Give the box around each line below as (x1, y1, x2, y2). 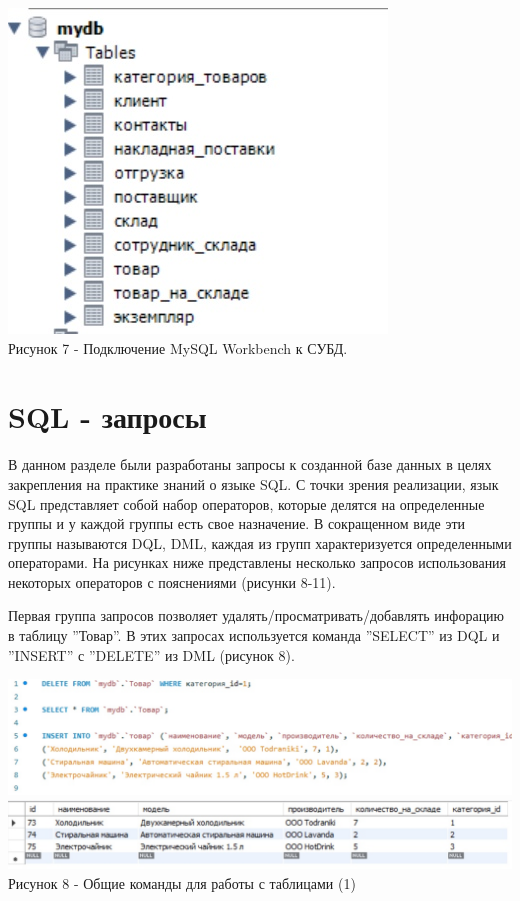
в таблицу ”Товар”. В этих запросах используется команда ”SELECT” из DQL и (8, 625, 500, 646)
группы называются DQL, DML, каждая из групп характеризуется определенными (8, 532, 512, 553)
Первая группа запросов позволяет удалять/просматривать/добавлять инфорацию (8, 605, 505, 626)
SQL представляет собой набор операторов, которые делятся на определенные (8, 493, 485, 514)
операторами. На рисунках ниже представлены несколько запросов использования (8, 552, 507, 573)
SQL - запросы (8, 396, 207, 437)
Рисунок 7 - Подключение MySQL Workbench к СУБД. (8, 337, 348, 358)
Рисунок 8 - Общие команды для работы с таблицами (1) (8, 872, 356, 893)
